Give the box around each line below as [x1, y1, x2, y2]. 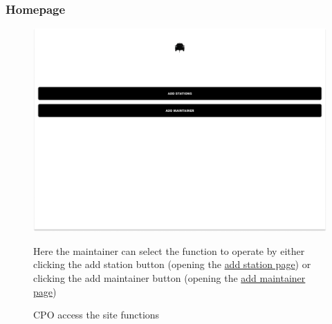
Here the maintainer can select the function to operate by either [33, 243, 305, 258]
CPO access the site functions [33, 307, 160, 322]
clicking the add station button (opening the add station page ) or [33, 257, 311, 271]
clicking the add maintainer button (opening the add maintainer [33, 270, 306, 285]
